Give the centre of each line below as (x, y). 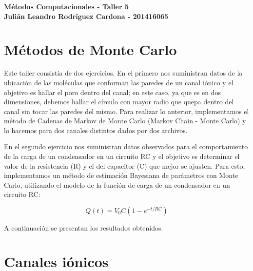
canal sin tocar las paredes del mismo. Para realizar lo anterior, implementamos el (126, 111)
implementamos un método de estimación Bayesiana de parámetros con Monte (121, 175)
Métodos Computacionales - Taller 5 (66, 6)
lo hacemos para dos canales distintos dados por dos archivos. (96, 130)
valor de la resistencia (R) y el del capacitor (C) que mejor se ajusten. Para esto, (125, 165)
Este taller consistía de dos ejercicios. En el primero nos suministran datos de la (123, 73)
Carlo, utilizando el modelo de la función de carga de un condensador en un (117, 184)
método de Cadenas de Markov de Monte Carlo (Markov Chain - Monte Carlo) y (125, 121)
